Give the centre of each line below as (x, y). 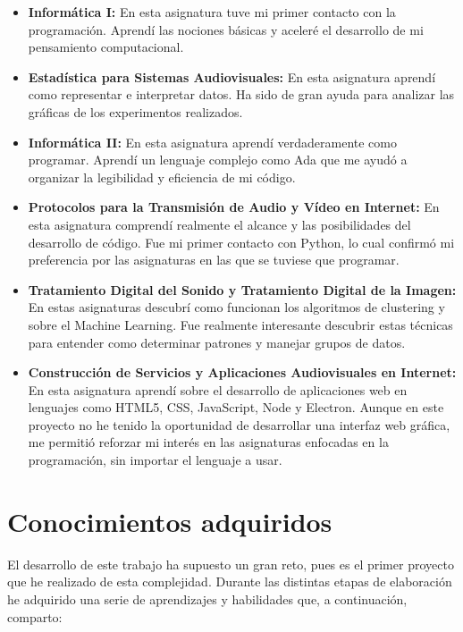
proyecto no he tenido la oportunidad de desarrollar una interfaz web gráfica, (239, 424)
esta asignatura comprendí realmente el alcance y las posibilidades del (219, 224)
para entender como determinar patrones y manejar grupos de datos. (217, 342)
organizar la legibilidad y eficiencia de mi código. (162, 177)
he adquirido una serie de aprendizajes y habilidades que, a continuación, (207, 598)
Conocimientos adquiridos (170, 521)
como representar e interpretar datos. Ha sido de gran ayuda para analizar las (241, 94)
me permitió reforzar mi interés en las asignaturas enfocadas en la (208, 442)
